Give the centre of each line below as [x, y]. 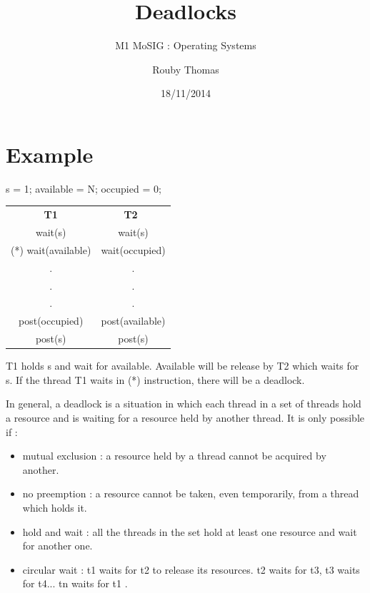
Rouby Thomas [186, 69]
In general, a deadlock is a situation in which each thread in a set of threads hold [184, 404]
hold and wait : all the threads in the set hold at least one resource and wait [190, 531]
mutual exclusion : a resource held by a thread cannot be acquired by [174, 456]
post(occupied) [51, 321]
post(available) [133, 321]
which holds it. [55, 507]
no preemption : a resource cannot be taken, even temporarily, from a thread [191, 493]
